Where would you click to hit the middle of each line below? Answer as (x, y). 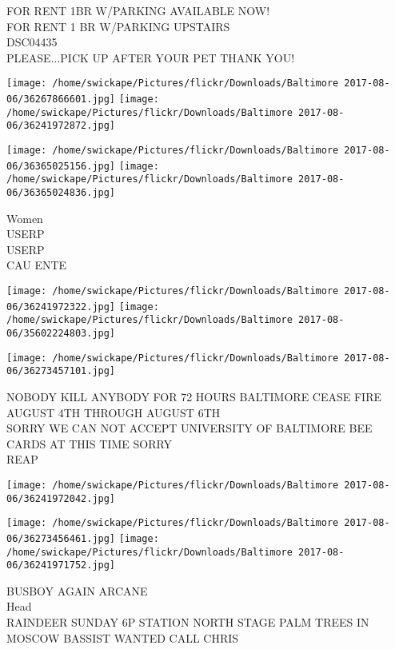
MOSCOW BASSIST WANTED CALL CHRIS (123, 637)
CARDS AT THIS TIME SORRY (90, 443)
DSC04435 (32, 42)
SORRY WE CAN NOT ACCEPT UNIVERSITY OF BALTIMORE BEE (190, 428)
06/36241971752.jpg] (61, 565)
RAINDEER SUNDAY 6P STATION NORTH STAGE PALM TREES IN (188, 622)
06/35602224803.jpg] (61, 333)
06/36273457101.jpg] (61, 371)
